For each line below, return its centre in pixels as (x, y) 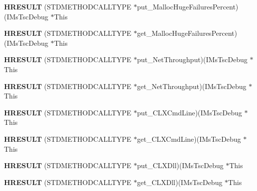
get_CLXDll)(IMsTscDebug (180, 182)
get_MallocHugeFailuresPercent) (187, 33)
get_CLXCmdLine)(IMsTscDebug (189, 139)
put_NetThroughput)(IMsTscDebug (192, 59)
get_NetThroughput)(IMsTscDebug (192, 86)
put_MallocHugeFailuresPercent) (188, 6)
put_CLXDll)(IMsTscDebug (180, 165)
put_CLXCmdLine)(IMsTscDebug (189, 112)
